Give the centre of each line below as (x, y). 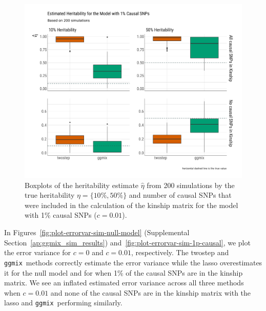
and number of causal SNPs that (180, 195)
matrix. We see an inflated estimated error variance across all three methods (124, 283)
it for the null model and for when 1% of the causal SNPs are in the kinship (124, 272)
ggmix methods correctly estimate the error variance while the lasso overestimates (133, 262)
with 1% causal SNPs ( (61, 215)
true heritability (50, 195)
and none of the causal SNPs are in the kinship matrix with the (151, 292)
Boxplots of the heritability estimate (82, 185)
